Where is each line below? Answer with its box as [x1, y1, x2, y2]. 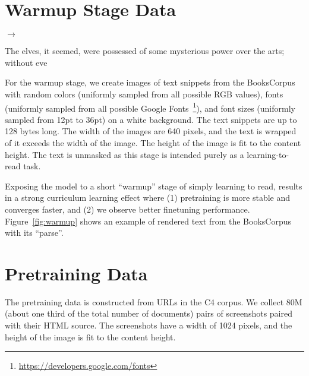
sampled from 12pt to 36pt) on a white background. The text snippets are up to [5, 113, 297, 125]
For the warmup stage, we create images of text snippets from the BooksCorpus [5, 76, 295, 89]
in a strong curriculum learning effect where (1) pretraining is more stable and [5, 191, 291, 204]
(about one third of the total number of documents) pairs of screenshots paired [5, 307, 292, 320]
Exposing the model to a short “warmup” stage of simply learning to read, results [5, 179, 302, 192]
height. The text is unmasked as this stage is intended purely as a [5, 148, 244, 160]
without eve [5, 56, 48, 68]
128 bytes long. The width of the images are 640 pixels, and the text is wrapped [5, 125, 297, 137]
